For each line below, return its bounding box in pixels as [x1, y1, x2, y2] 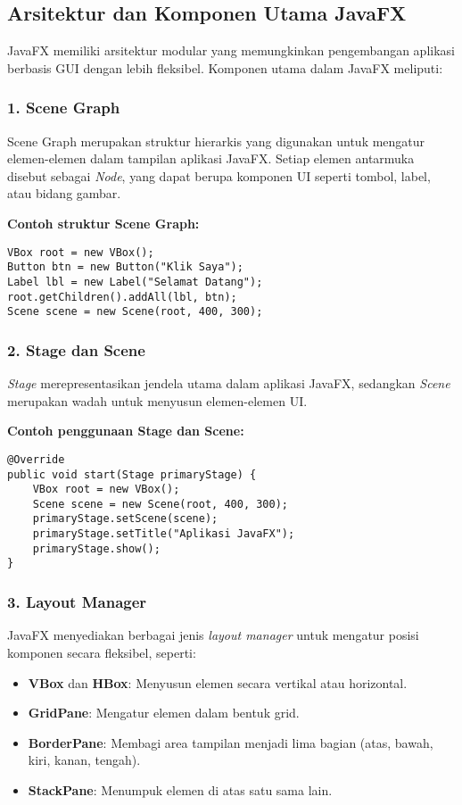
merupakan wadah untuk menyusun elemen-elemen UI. [7, 391, 308, 410]
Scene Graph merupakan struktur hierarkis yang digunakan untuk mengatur [7, 131, 425, 150]
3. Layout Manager [7, 591, 147, 613]
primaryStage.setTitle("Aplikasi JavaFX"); [32, 527, 295, 541]
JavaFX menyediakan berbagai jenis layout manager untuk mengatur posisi [7, 626, 419, 644]
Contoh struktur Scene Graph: [7, 213, 200, 232]
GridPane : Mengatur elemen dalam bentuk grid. [28, 703, 300, 722]
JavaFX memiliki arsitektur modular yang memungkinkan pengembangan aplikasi [7, 41, 455, 60]
